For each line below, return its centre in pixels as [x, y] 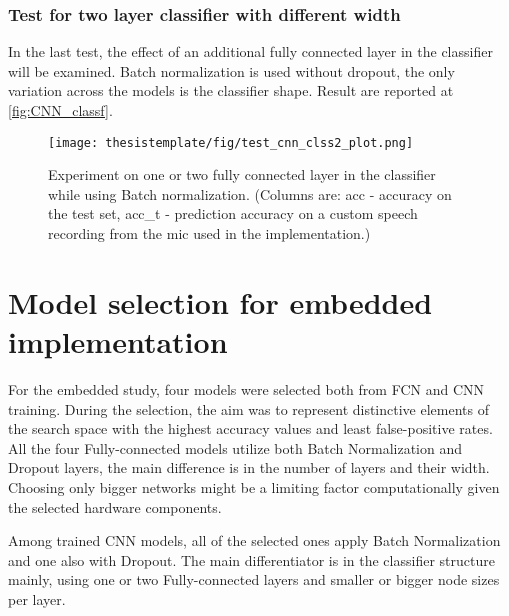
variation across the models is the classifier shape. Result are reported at [231, 90]
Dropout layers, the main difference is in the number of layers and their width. [249, 467]
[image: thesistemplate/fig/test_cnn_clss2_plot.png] [231, 142]
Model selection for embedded [220, 301]
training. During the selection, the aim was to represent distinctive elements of [248, 408]
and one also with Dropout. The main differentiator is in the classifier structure [251, 559]
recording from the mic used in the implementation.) [209, 233]
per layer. [37, 598]
